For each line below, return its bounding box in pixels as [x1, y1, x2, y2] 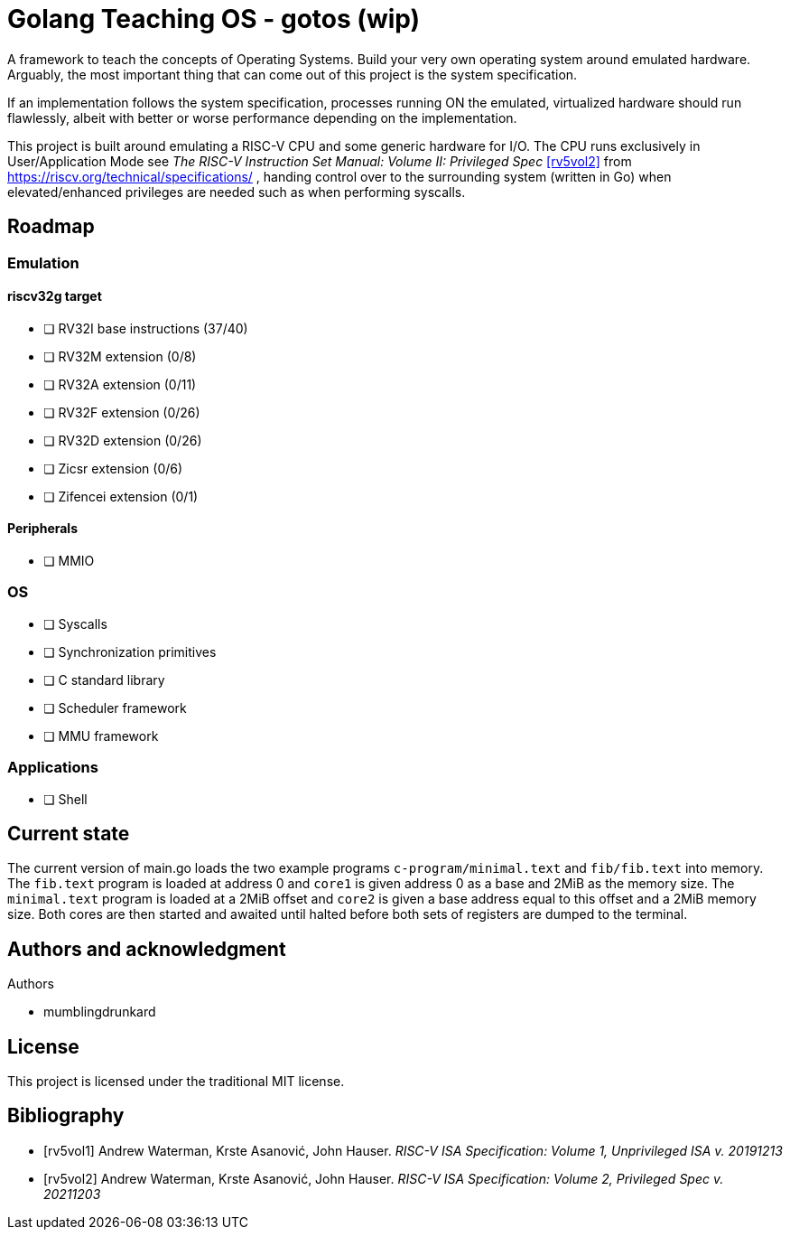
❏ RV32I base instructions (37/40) [43, 320, 248, 336]
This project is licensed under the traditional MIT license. [7, 1073, 345, 1090]
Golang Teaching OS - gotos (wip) [7, 4, 421, 34]
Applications [7, 758, 98, 777]
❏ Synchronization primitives [43, 643, 217, 660]
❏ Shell [43, 791, 88, 807]
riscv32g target [7, 288, 102, 305]
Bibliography [7, 1104, 125, 1128]
